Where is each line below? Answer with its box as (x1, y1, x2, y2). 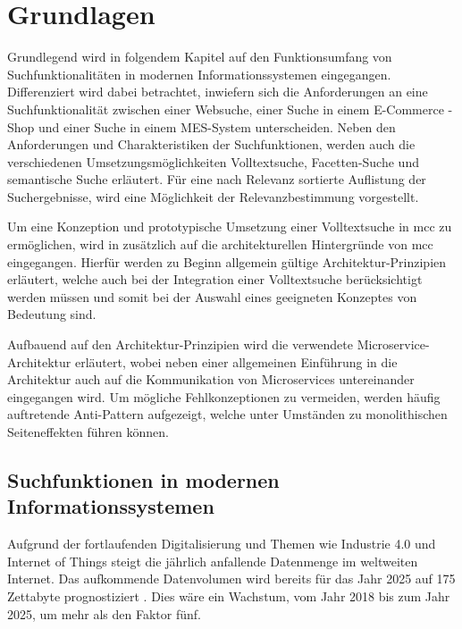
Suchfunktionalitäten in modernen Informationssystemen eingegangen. (7, 64, 391, 83)
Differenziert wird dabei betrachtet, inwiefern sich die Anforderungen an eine (7, 82, 428, 101)
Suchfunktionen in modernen (7, 465, 280, 493)
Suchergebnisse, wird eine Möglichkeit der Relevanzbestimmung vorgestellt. (7, 187, 419, 205)
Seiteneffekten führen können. (7, 423, 169, 440)
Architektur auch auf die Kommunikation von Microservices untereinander (7, 370, 415, 389)
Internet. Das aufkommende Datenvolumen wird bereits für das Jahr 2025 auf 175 (7, 569, 456, 588)
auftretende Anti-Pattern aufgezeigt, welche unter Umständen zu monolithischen (7, 405, 448, 424)
